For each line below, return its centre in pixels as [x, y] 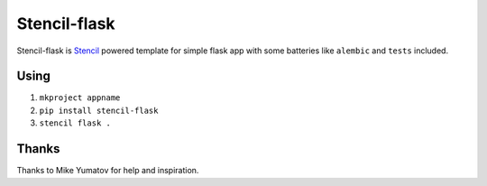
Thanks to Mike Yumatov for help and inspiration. [108, 171]
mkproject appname [80, 98]
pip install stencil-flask [99, 110]
